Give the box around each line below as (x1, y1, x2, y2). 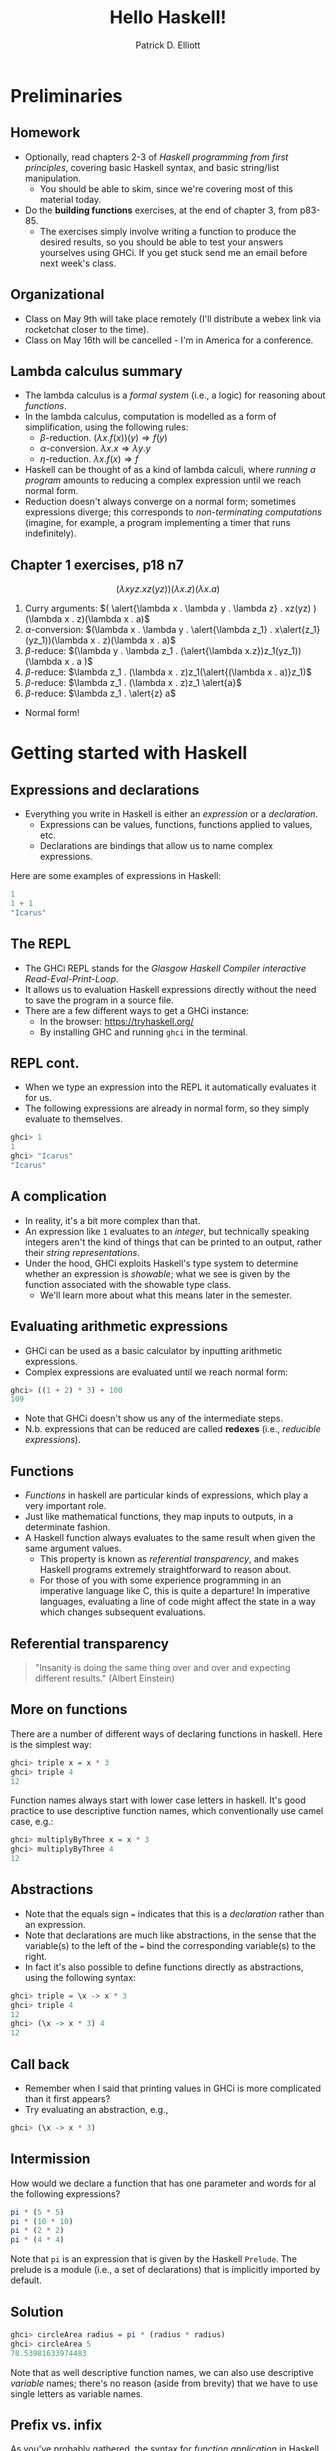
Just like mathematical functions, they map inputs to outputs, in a (24, 1511, 294, 1523)
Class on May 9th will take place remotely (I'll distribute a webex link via (24, 312, 322, 325)
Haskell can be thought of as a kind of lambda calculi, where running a (24, 464, 317, 476)
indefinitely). (24, 527, 77, 540)
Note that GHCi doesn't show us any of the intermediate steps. (24, 1412, 283, 1425)
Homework (10, 124, 81, 141)
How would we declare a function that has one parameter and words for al (10, 2177, 317, 2189)
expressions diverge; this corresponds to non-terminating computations (24, 506, 323, 518)
